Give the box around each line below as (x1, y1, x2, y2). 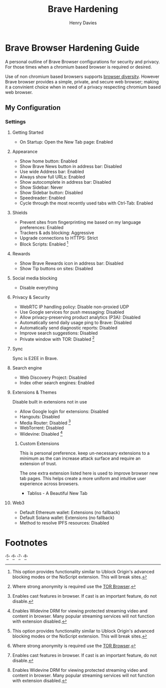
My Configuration (5, 104, 61, 112)
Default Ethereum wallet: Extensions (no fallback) (19, 510, 120, 515)
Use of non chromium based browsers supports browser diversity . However (5, 73, 160, 80)
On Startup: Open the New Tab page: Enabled (19, 139, 113, 145)
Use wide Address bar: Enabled (19, 169, 84, 175)
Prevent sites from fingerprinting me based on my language (19, 219, 141, 225)
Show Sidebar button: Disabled (19, 190, 83, 196)
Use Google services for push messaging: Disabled (19, 309, 124, 315)
